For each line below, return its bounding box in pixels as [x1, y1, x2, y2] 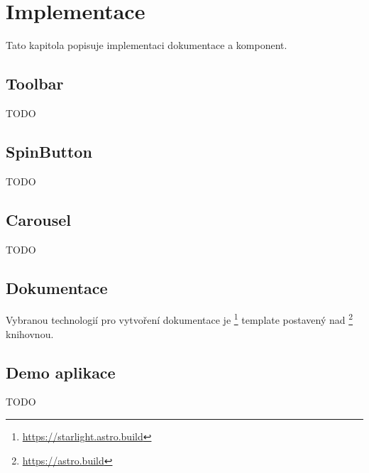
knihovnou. [6, 326, 54, 341]
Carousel [6, 208, 71, 230]
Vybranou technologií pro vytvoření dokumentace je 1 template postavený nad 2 [6, 310, 353, 327]
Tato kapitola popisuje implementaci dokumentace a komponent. [6, 38, 287, 53]
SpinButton [6, 140, 92, 162]
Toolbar [6, 72, 64, 94]
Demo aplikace [6, 361, 116, 383]
